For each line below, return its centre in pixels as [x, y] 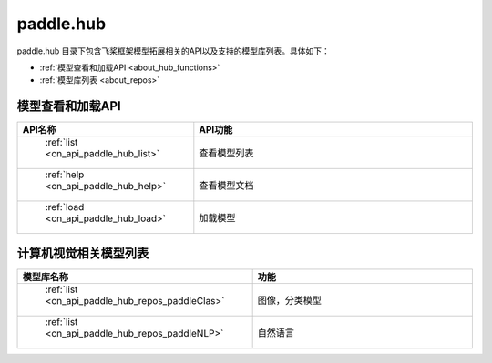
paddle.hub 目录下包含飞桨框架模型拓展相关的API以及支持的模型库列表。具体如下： [173, 51]
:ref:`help [65, 175]
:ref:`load [65, 207]
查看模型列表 [226, 153]
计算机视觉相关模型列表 [83, 253]
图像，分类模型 [290, 300]
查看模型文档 [226, 186]
